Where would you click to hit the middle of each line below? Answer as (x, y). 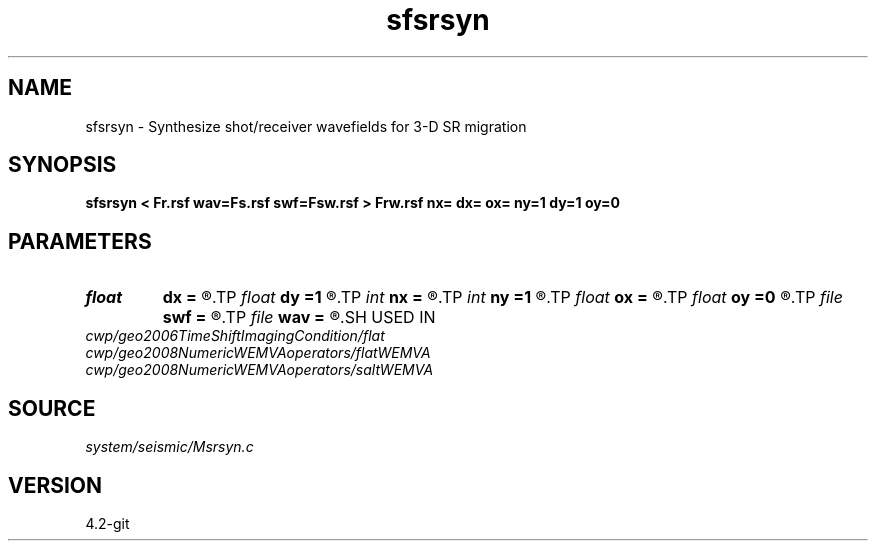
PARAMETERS (80, 241)
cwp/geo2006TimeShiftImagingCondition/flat (235, 336)
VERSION (55, 485)
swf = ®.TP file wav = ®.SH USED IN (299, 317)
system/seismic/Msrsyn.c (169, 447)
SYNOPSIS (62, 165)
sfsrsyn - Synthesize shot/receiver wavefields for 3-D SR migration (306, 126)
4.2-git (107, 523)
